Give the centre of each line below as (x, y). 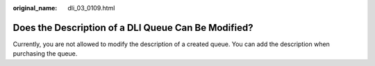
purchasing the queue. (45, 54)
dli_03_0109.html (91, 8)
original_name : (35, 8)
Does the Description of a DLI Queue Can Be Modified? (133, 27)
